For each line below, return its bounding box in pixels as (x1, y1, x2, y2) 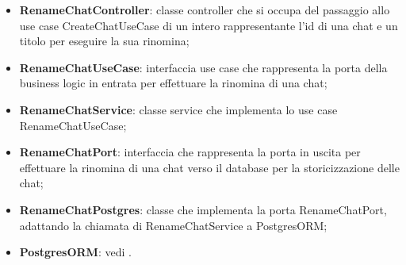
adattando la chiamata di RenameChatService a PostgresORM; (19, 217, 327, 233)
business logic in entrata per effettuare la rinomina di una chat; (19, 75, 327, 91)
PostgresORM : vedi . (19, 244, 132, 260)
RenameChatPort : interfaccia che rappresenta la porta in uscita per (19, 144, 361, 160)
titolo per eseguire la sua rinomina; (19, 33, 190, 49)
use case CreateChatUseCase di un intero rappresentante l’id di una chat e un (19, 17, 398, 33)
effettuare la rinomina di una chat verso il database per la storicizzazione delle (19, 159, 400, 175)
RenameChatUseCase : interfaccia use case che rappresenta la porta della (19, 59, 388, 75)
